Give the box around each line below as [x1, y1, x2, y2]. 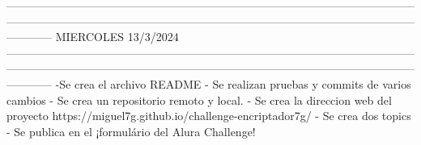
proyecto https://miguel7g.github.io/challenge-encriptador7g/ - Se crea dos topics [6, 107, 411, 124]
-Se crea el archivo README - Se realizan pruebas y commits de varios [55, 75, 411, 92]
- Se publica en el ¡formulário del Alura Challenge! [6, 122, 256, 139]
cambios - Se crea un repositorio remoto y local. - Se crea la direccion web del [6, 91, 392, 108]
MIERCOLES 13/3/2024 [55, 28, 179, 45]
